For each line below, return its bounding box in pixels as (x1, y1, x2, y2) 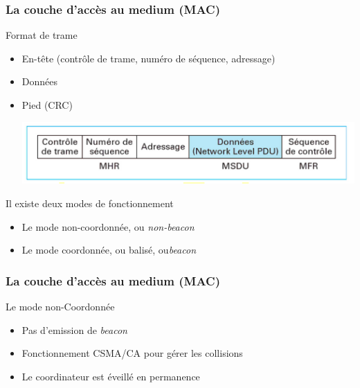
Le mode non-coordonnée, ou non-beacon (21, 219, 195, 233)
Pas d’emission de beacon (21, 322, 127, 337)
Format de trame (6, 28, 78, 42)
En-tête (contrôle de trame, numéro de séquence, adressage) (21, 51, 276, 65)
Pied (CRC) (21, 98, 73, 112)
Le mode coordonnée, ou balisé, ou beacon (21, 242, 197, 257)
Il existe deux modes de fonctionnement (6, 195, 174, 210)
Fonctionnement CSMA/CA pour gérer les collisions (21, 346, 243, 360)
